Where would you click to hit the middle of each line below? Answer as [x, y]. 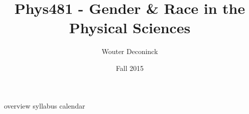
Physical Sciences [130, 28]
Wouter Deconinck [130, 51]
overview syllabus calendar [45, 105]
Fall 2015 [130, 68]
